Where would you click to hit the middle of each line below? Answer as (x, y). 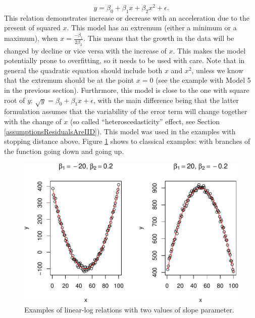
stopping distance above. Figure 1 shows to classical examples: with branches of (127, 141)
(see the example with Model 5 (203, 80)
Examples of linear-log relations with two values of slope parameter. (129, 310)
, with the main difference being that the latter (166, 100)
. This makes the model (209, 50)
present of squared (32, 28)
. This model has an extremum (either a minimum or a (152, 28)
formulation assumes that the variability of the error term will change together (126, 111)
